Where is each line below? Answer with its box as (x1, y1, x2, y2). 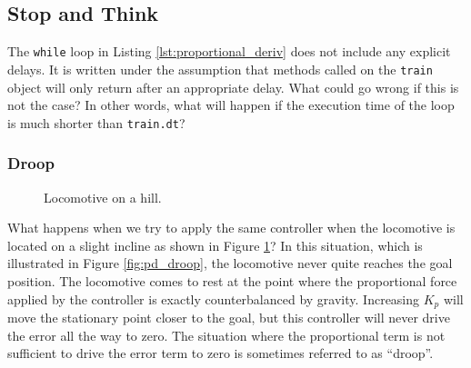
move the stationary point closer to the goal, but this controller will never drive (7, 308, 450, 326)
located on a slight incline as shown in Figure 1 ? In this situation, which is (7, 235, 423, 254)
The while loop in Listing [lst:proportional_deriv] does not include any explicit (7, 42, 451, 61)
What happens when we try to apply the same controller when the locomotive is (7, 218, 456, 237)
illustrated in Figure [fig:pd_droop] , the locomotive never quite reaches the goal (7, 254, 453, 273)
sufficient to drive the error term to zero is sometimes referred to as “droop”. (7, 343, 434, 363)
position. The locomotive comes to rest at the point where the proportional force (7, 271, 457, 290)
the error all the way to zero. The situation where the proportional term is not (7, 325, 446, 344)
